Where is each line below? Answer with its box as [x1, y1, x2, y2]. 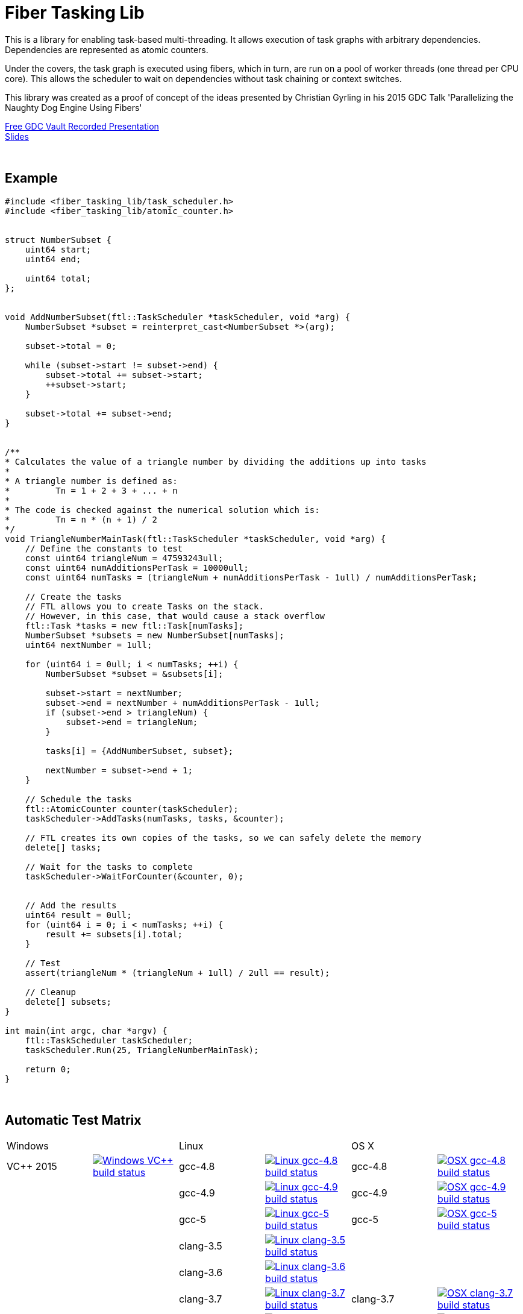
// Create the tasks [25, 591, 122, 602]
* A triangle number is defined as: [5, 476, 178, 486]
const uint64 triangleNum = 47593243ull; [25, 553, 224, 563]
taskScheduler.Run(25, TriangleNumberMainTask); [25, 1045, 259, 1055]
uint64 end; [25, 254, 81, 264]
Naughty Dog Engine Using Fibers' [5, 102, 142, 113]
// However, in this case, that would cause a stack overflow [25, 611, 325, 621]
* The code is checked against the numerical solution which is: [5, 505, 320, 515]
